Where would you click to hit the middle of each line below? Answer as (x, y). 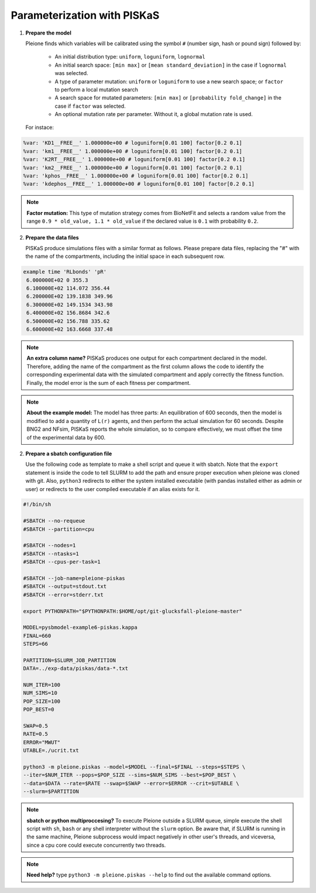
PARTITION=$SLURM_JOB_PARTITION (70, 660)
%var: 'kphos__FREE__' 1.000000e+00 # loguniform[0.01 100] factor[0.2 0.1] (136, 176)
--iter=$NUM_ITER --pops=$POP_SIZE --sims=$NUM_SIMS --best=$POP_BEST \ (130, 775)
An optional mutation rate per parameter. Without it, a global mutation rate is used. (154, 114)
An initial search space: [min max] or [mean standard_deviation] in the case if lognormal (171, 65)
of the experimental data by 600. (66, 437)
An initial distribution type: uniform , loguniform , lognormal (130, 57)
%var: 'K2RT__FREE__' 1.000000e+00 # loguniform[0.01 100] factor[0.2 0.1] (134, 159)
